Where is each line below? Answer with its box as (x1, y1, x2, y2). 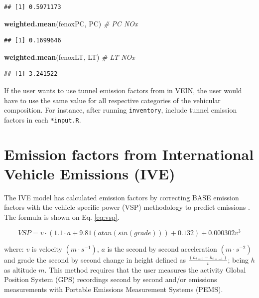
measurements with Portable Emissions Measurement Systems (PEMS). (4, 284, 223, 294)
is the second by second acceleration (107, 243, 217, 254)
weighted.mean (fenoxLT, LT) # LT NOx (4, 51, 135, 62)
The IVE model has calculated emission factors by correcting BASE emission (4, 192, 239, 202)
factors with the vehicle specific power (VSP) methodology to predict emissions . (4, 202, 250, 212)
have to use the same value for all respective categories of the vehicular (4, 95, 221, 105)
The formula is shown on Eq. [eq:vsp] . (4, 211, 120, 222)
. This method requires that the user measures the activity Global (44, 264, 246, 275)
